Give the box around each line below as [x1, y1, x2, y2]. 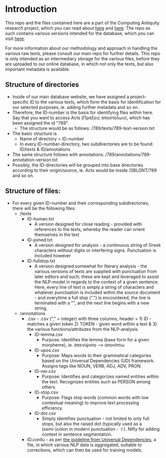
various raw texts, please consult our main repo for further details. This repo [5, 50, 161, 56]
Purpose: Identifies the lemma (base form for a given [41, 336, 150, 342]
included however [34, 252, 71, 258]
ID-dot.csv [34, 410, 56, 416]
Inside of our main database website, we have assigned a [12, 93, 129, 99]
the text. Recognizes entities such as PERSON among [41, 378, 151, 384]
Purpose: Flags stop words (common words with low [41, 394, 149, 400]
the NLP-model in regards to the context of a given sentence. [34, 278, 159, 285]
